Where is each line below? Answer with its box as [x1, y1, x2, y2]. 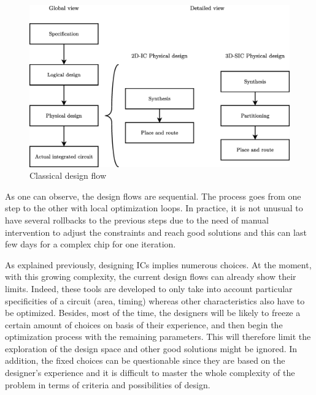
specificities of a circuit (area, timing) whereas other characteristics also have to [5, 294, 305, 307]
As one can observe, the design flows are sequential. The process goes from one [5, 189, 301, 202]
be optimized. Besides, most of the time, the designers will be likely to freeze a [5, 306, 301, 319]
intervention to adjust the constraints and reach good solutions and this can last [5, 225, 307, 238]
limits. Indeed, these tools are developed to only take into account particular [5, 282, 293, 295]
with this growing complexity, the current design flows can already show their [5, 270, 296, 283]
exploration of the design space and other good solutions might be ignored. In [5, 342, 298, 355]
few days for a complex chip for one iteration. [5, 238, 176, 250]
